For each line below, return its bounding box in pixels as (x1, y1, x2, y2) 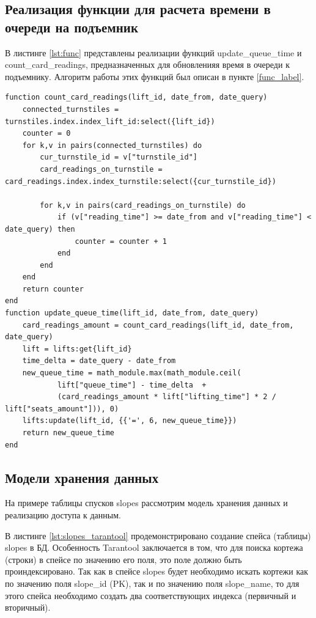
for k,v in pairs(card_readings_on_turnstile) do (40, 200, 246, 210)
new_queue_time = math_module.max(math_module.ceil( (22, 369, 241, 378)
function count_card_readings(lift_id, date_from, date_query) (5, 93, 268, 102)
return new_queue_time (22, 429, 114, 437)
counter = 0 (22, 129, 71, 138)
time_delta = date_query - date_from (22, 356, 176, 366)
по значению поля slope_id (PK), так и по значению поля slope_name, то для (5, 576, 299, 589)
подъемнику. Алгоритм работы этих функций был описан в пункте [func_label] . (5, 70, 304, 83)
